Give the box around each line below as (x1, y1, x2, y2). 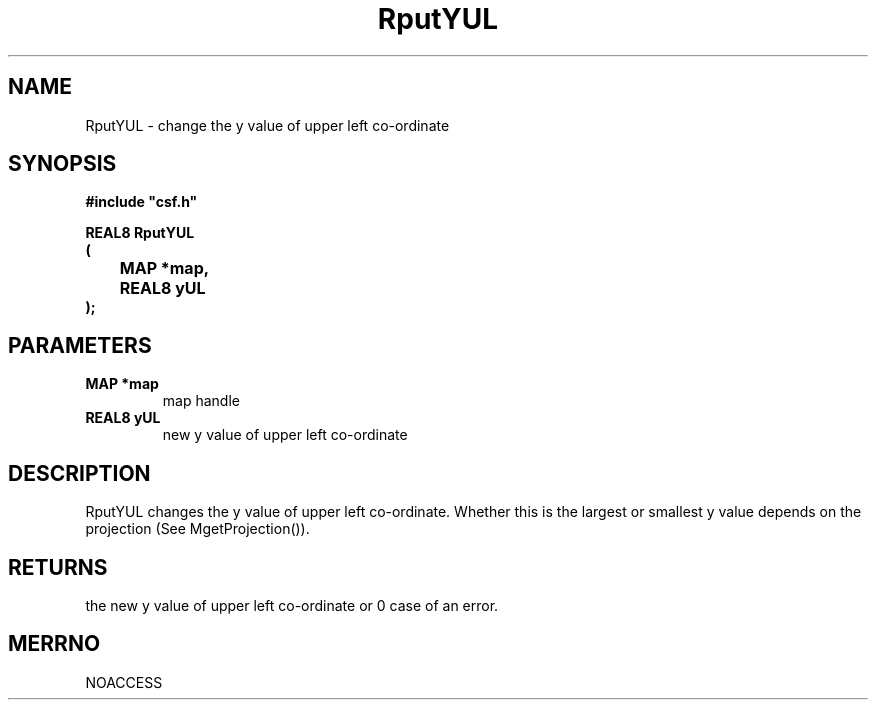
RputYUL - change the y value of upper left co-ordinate (85, 116, 450, 134)
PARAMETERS (8, 332, 152, 358)
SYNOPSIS (8, 151, 117, 177)
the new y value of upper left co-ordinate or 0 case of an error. (85, 596, 499, 614)
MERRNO (8, 631, 101, 657)
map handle (162, 392, 240, 410)
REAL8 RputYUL (85, 224, 195, 242)
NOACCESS (85, 673, 163, 691)
